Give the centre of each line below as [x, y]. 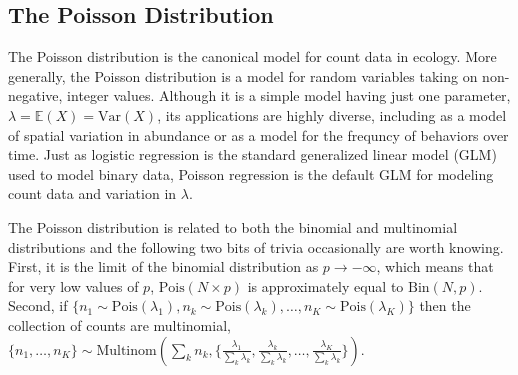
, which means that [435, 266]
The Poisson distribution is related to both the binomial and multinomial [233, 226]
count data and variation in [92, 193]
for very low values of [73, 285]
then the [445, 305]
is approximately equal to [325, 285]
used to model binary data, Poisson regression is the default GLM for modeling [251, 173]
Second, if [38, 305]
